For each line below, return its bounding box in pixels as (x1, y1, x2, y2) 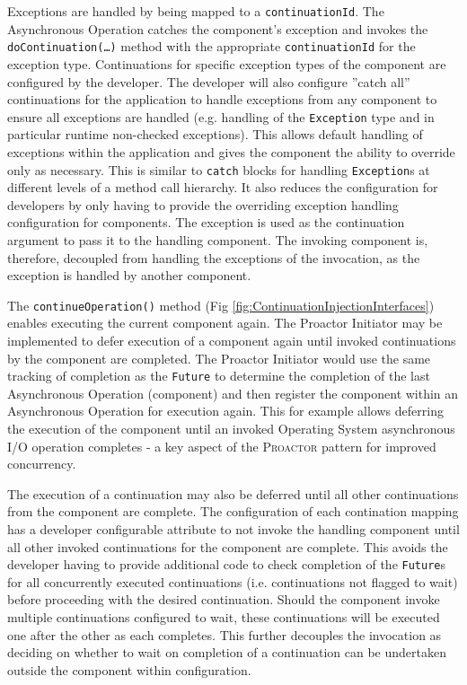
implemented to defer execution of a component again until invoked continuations (7, 331, 456, 349)
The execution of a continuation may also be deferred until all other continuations (7, 484, 459, 503)
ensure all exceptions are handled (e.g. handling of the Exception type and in (7, 107, 435, 126)
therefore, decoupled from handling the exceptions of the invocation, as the (7, 248, 420, 267)
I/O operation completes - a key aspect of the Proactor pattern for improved (7, 436, 436, 455)
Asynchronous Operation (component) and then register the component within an (7, 383, 459, 402)
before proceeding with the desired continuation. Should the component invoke (7, 590, 440, 609)
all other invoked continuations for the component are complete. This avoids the (7, 537, 448, 556)
